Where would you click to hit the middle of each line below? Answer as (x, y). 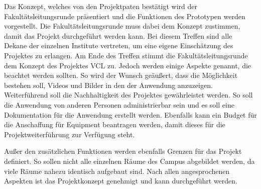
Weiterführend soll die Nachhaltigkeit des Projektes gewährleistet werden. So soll (128, 95)
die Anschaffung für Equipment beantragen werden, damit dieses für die (115, 124)
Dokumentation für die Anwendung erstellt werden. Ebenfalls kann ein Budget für (130, 114)
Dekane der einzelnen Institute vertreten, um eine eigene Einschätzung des (119, 45)
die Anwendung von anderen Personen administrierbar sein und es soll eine (119, 104)
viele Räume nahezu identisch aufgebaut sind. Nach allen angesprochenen (117, 171)
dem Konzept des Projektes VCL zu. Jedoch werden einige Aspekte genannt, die (128, 65)
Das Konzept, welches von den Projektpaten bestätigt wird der (101, 6)
